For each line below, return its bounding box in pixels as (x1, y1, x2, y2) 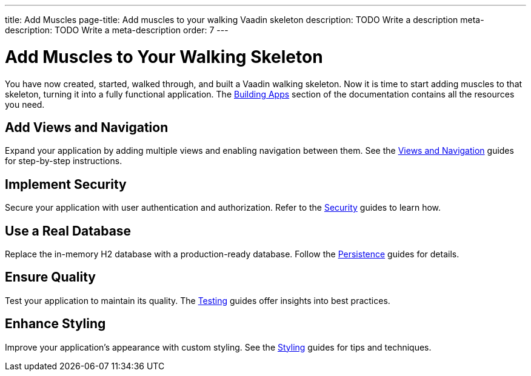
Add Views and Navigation (5, 119, 169, 135)
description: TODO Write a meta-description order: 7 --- (5, 25, 229, 35)
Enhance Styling (5, 316, 106, 332)
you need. (5, 99, 45, 110)
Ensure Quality (5, 269, 96, 285)
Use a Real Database (5, 223, 132, 239)
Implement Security (5, 176, 127, 192)
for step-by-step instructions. (5, 156, 122, 167)
